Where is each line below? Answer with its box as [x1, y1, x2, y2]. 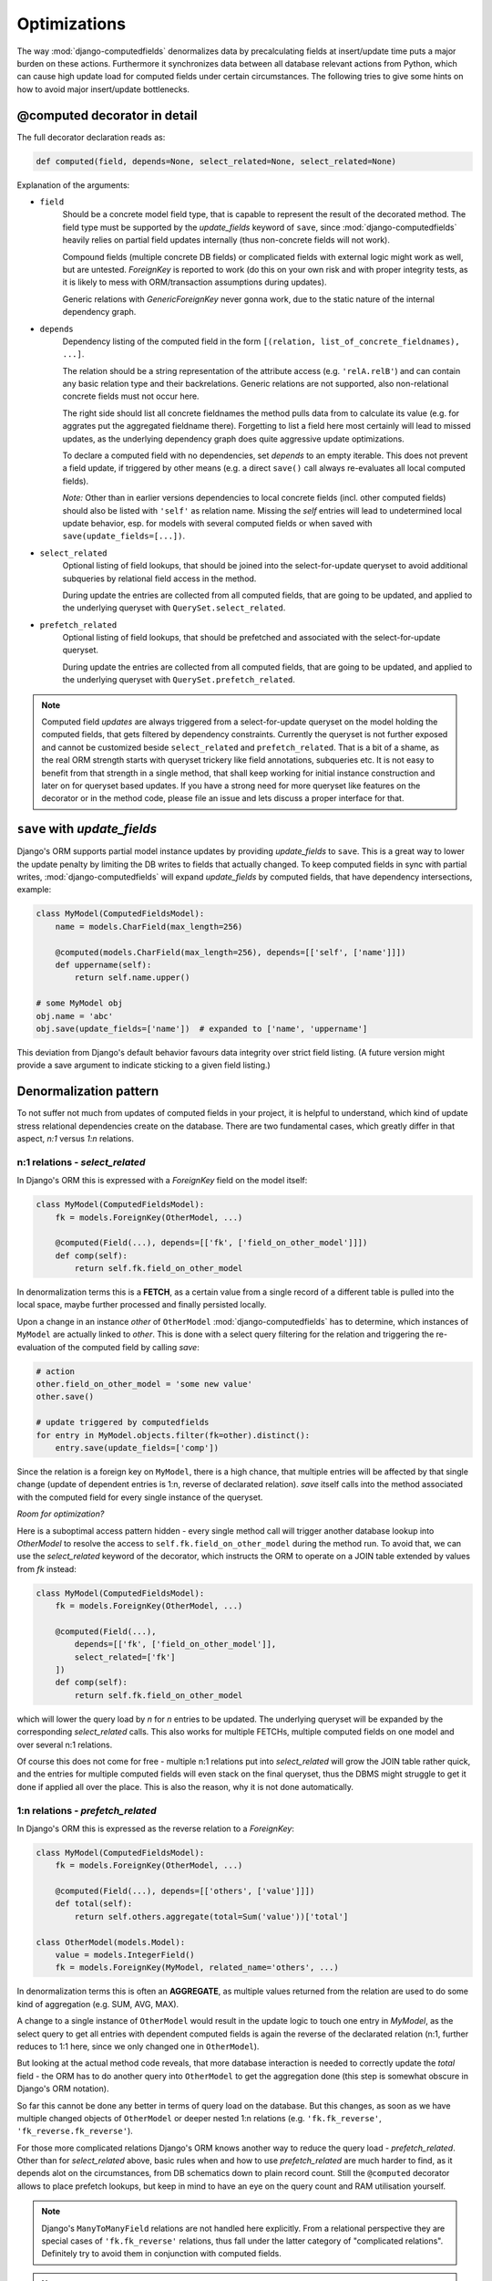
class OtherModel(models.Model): [36, 1937, 186, 1947]
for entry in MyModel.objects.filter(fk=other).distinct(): [36, 1430, 311, 1441]
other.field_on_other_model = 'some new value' [36, 1379, 252, 1390]
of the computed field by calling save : [57, 1341, 200, 1352]
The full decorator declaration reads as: [16, 131, 166, 142]
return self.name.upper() [74, 973, 190, 983]
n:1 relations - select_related [16, 1155, 146, 1168]
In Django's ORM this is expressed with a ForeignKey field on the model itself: [16, 1175, 308, 1186]
